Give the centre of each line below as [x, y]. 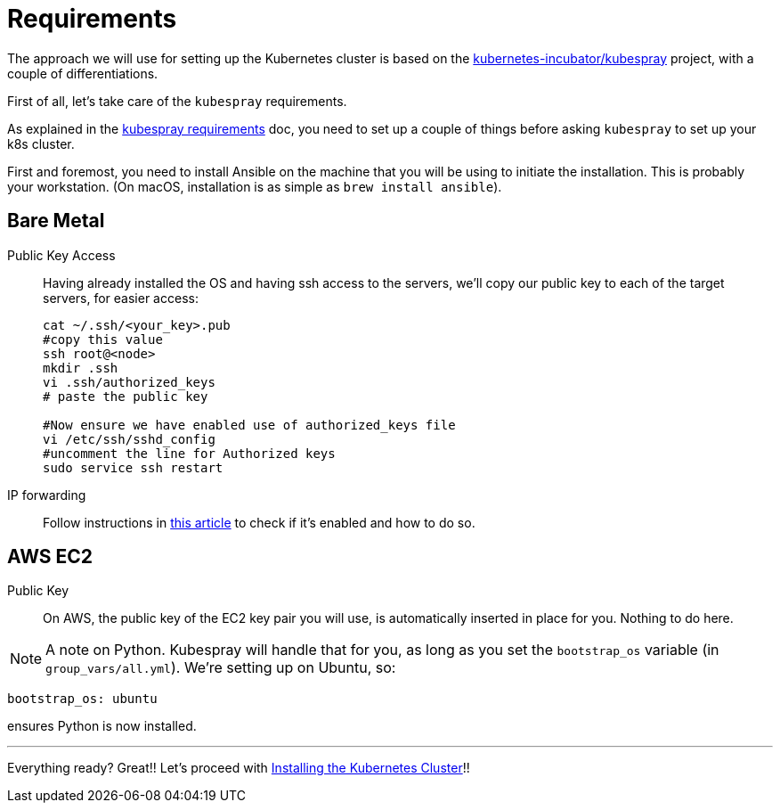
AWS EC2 [50, 557]
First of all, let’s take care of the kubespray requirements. [177, 101]
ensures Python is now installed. [102, 726]
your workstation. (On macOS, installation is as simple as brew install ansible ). [255, 186]
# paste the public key [126, 396]
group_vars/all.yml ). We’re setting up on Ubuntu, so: [221, 668]
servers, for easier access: [121, 298]
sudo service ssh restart [133, 467]
